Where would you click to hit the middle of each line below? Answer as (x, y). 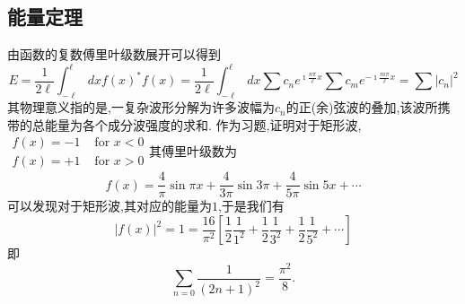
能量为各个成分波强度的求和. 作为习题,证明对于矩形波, (203, 124)
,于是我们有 (251, 206)
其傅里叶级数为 (193, 150)
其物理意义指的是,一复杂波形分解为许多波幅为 (141, 107)
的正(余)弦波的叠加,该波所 (362, 107)
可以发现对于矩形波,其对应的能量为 (110, 206)
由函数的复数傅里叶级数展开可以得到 (114, 54)
